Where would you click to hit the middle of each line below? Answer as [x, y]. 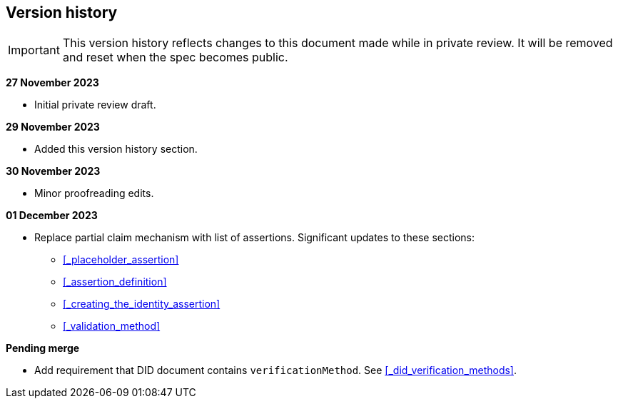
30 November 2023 [53, 171]
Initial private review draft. [95, 105]
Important [34, 50]
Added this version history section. [116, 149]
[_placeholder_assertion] [121, 260]
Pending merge [43, 348]
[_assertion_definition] [115, 282]
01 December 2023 [52, 216]
